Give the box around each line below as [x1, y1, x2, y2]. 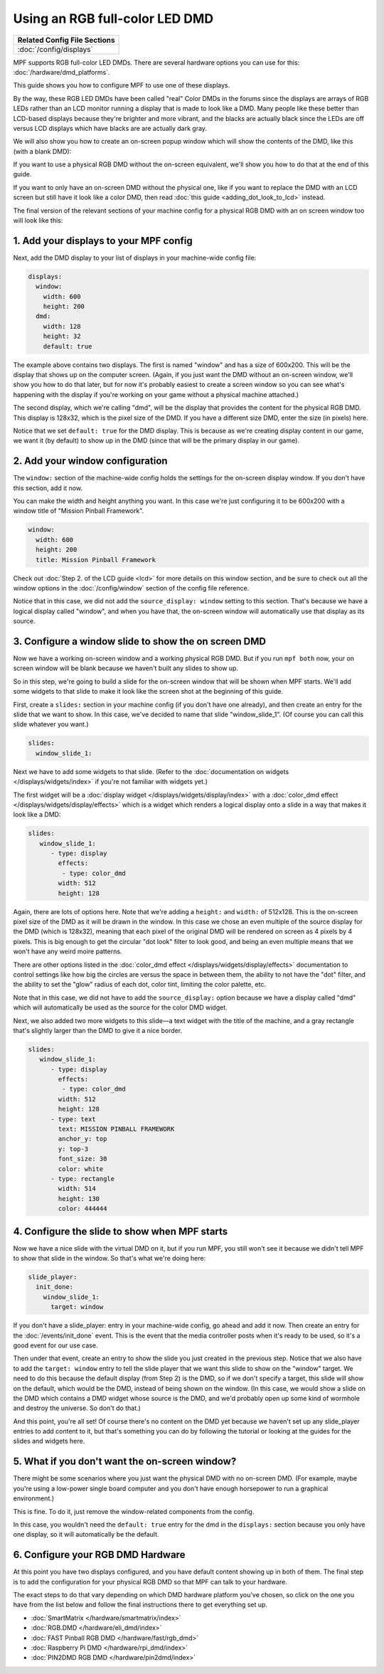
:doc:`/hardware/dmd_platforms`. [13, 68, 110, 76]
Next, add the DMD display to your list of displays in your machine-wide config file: [13, 253, 257, 262]
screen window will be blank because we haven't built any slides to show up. [13, 664, 238, 672]
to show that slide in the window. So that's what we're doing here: [13, 1254, 206, 1263]
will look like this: [13, 216, 63, 225]
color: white [58, 1165, 104, 1173]
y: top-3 [58, 1145, 89, 1153]
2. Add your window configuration [13, 455, 168, 467]
